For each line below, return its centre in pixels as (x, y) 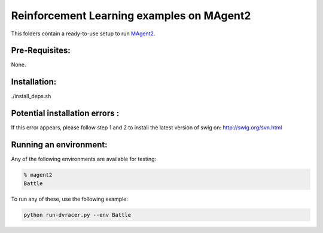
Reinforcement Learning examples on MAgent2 (131, 16)
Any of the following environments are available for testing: (84, 159)
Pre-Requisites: (41, 51)
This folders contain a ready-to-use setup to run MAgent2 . (83, 34)
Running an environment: (59, 145)
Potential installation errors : (65, 114)
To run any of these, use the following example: (70, 199)
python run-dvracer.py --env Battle (77, 215)
